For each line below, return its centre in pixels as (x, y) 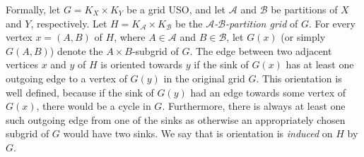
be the (189, 23)
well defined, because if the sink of (80, 92)
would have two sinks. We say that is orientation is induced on (198, 133)
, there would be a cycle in (94, 106)
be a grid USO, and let (176, 9)
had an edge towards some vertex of (268, 92)
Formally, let (33, 9)
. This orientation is (299, 78)
